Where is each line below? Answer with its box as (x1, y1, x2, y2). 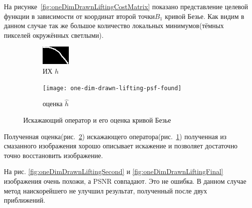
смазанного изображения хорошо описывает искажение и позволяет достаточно (4, 141, 238, 151)
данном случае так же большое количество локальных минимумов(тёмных (4, 20, 224, 31)
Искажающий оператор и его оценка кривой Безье (23, 115, 171, 125)
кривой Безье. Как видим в (165, 11, 244, 21)
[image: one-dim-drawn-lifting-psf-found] (43, 84, 182, 92)
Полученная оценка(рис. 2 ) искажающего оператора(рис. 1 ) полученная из (4, 131, 227, 141)
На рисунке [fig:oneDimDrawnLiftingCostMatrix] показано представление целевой (4, 1, 248, 11)
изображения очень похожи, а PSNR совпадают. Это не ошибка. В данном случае (4, 176, 247, 186)
